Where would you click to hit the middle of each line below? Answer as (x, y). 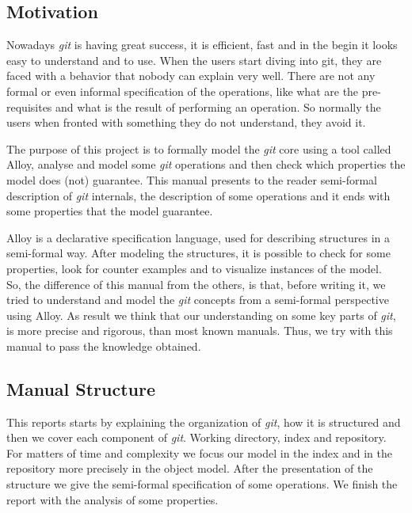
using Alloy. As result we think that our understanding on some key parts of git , (201, 315)
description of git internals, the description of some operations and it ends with (198, 195)
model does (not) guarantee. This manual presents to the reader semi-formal (192, 179)
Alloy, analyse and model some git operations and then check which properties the (206, 164)
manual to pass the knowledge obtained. (104, 346)
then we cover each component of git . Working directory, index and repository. (196, 437)
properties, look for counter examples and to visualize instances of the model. (194, 268)
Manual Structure (81, 388)
